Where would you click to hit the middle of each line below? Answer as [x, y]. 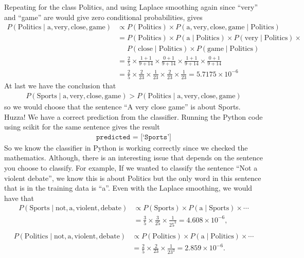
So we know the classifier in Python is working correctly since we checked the [126, 147]
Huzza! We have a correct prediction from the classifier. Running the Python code [133, 116]
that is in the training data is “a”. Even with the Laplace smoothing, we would [128, 188]
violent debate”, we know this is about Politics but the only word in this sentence [133, 178]
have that [19, 198]
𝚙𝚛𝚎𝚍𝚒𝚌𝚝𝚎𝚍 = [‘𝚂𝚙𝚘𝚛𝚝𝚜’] [133, 137]
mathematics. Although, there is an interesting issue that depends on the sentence [134, 158]
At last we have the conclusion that [60, 86]
